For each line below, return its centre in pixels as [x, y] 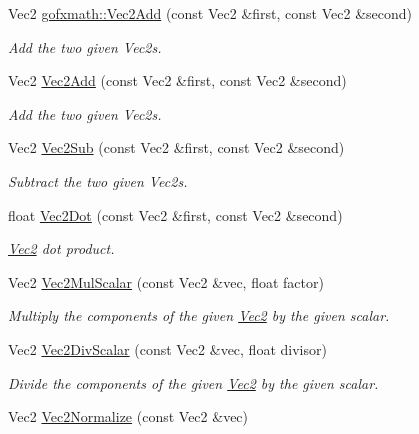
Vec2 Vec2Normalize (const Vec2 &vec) [128, 416]
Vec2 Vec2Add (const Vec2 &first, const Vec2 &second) [177, 80]
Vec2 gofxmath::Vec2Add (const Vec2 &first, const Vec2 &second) [210, 13]
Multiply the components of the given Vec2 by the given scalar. [199, 315]
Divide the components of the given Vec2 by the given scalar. [193, 382]
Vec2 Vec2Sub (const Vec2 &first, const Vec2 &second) [176, 147]
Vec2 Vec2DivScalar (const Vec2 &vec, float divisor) [167, 348]
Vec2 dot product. [61, 248]
